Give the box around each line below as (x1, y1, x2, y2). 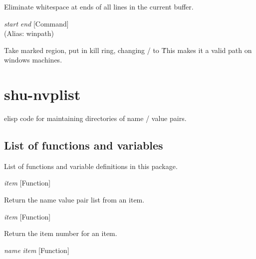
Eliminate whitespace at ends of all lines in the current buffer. (4, 1, 194, 11)
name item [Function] (4, 244, 69, 255)
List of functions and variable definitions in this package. (4, 160, 178, 171)
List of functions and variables (4, 137, 163, 153)
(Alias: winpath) (4, 28, 54, 38)
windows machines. (4, 54, 62, 65)
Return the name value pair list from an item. (4, 194, 145, 205)
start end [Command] (4, 18, 69, 28)
